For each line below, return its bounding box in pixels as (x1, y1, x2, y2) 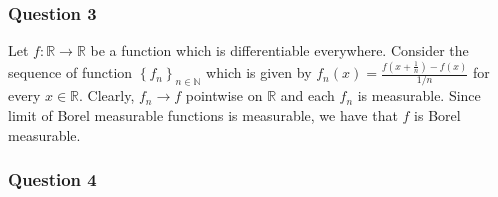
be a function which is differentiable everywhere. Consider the (90, 40, 469, 61)
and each (280, 85, 335, 106)
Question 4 (8, 167, 97, 192)
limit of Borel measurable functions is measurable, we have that (8, 105, 398, 126)
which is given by (206, 62, 312, 83)
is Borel (414, 105, 461, 126)
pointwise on (185, 85, 263, 106)
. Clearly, (79, 85, 135, 106)
